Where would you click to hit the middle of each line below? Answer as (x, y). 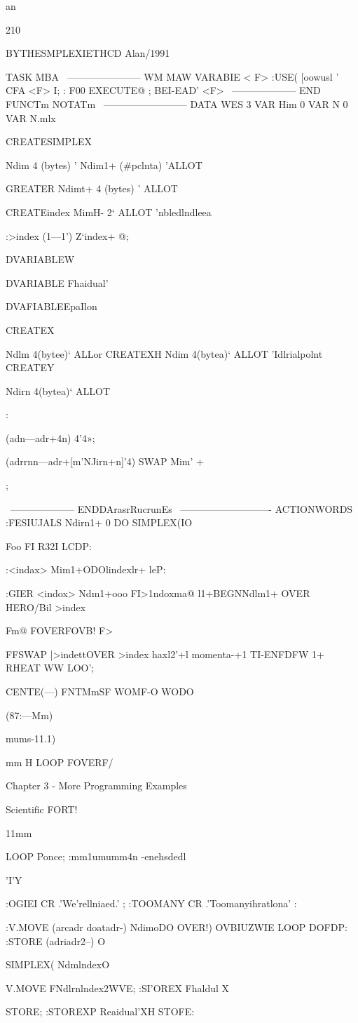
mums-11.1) (31, 738)
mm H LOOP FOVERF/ (60, 762)
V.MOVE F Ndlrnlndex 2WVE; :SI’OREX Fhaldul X (118, 988)
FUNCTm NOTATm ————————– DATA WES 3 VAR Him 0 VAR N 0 (177, 103)
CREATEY (30, 367)
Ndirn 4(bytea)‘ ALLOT (58, 390)
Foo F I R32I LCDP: (49, 546)
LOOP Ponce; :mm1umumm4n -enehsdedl (96, 856)
